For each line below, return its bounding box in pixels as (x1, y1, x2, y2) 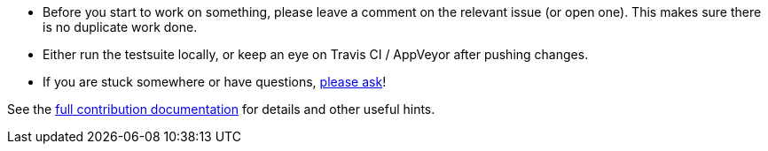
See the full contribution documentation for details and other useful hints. (7, 102, 435, 117)
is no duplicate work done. (43, 19, 198, 34)
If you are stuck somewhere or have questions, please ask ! (43, 74, 387, 89)
